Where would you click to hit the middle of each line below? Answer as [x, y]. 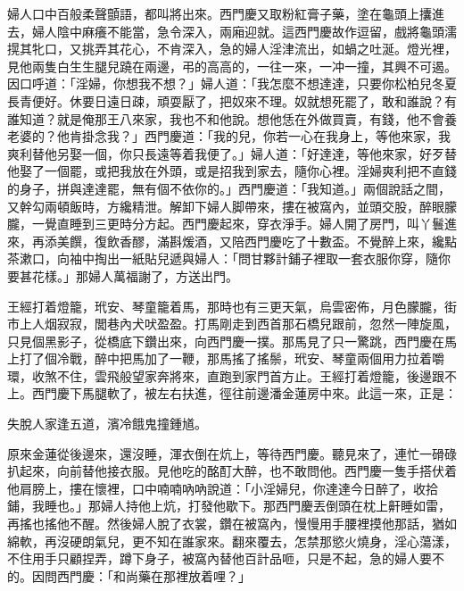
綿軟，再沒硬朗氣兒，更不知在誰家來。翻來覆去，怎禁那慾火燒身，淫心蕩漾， [232, 541]
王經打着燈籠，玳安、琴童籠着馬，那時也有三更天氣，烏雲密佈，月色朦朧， [226, 306]
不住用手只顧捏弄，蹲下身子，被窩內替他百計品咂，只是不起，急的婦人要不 [226, 558]
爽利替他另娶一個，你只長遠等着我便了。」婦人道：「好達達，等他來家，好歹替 [232, 153]
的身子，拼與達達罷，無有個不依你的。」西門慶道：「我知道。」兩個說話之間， [229, 188]
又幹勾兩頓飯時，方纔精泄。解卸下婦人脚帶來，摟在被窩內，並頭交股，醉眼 [226, 206]
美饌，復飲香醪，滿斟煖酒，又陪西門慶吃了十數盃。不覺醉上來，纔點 [257, 241]
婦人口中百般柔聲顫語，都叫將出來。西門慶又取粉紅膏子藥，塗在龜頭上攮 [220, 13]
